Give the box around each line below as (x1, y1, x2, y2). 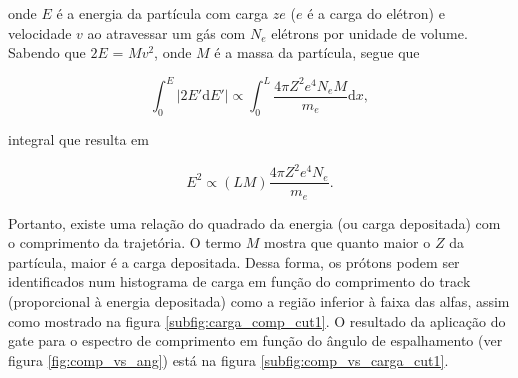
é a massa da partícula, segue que (214, 42, 420, 63)
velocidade (8, 22, 72, 43)
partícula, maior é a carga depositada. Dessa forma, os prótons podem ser (8, 251, 460, 272)
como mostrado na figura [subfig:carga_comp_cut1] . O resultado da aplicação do (8, 310, 506, 331)
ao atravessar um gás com (87, 22, 246, 43)
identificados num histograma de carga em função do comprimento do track (8, 271, 471, 292)
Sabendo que (8, 42, 86, 63)
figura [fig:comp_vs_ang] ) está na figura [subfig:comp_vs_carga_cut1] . (8, 349, 449, 370)
